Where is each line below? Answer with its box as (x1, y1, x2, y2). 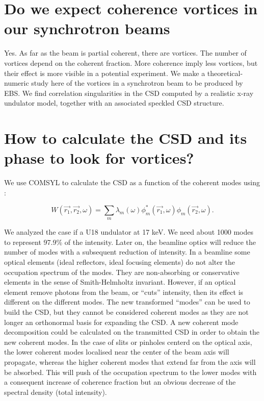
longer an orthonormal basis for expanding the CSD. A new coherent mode (4, 316, 239, 327)
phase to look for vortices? (4, 147, 194, 168)
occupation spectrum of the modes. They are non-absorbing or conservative (4, 266, 240, 277)
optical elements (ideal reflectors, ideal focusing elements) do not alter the (4, 257, 235, 267)
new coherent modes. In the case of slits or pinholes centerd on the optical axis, (4, 336, 252, 347)
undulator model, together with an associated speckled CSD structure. (4, 97, 224, 108)
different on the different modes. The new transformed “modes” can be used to (4, 296, 250, 307)
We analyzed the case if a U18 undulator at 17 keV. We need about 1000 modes (4, 227, 254, 237)
